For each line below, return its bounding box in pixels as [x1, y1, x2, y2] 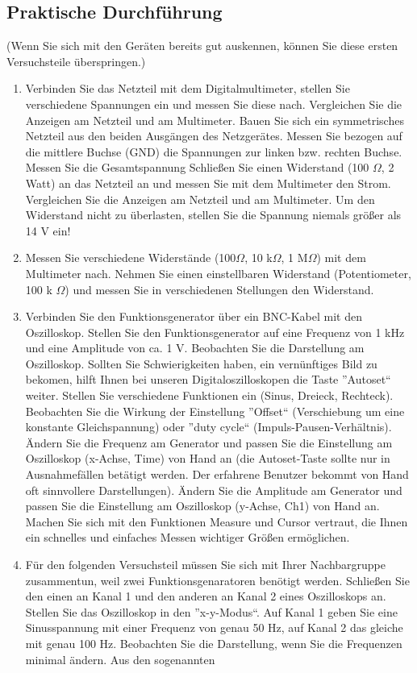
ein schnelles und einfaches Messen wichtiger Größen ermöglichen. [25, 529, 350, 546]
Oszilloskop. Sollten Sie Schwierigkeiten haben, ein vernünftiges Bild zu [25, 355, 377, 372]
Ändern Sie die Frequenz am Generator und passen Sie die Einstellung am [25, 434, 393, 451]
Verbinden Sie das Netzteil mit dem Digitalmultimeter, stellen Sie [25, 80, 350, 97]
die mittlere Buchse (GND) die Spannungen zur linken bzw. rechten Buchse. [25, 143, 402, 160]
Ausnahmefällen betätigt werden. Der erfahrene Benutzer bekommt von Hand [25, 466, 409, 483]
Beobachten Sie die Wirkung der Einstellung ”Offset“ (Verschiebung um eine [25, 402, 405, 419]
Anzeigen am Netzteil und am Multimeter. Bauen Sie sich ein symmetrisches [25, 111, 404, 128]
